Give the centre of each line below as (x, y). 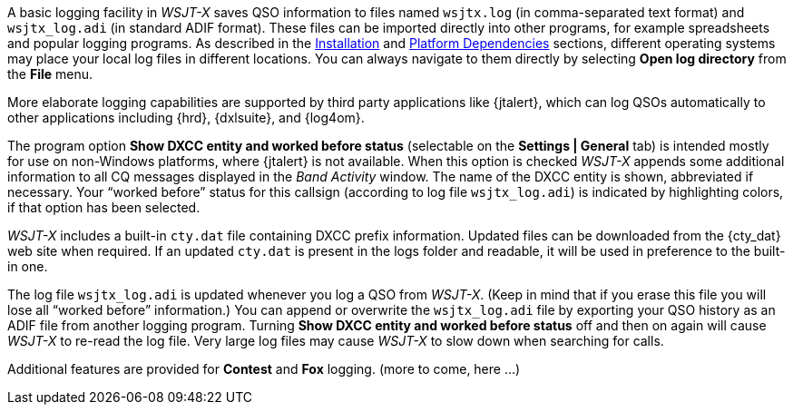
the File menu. (50, 74)
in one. (28, 266)
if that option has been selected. (104, 207)
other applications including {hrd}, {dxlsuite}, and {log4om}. (186, 118)
